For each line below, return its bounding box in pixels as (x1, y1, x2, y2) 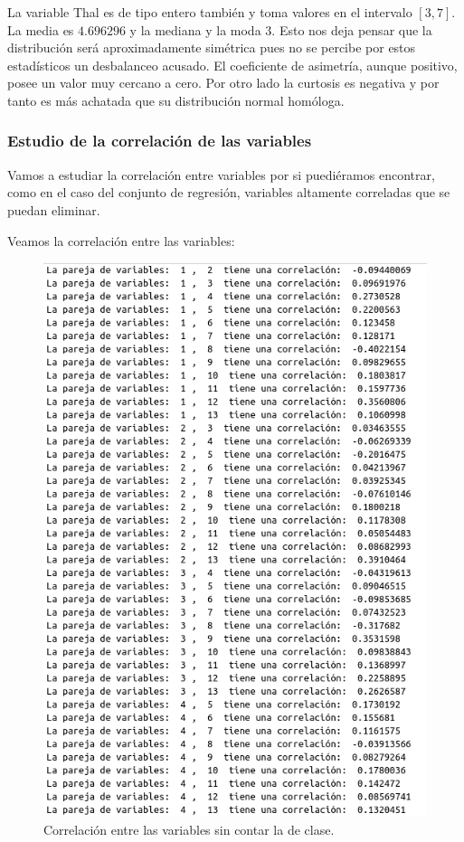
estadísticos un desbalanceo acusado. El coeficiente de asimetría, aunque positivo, (7, 55, 458, 74)
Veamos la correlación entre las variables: (7, 231, 235, 250)
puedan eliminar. (7, 200, 100, 219)
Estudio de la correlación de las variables (7, 129, 312, 152)
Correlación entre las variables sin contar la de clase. (43, 820, 335, 839)
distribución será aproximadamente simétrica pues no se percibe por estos (7, 38, 416, 57)
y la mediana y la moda (129, 20, 261, 39)
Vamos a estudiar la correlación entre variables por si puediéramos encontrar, (7, 165, 435, 184)
